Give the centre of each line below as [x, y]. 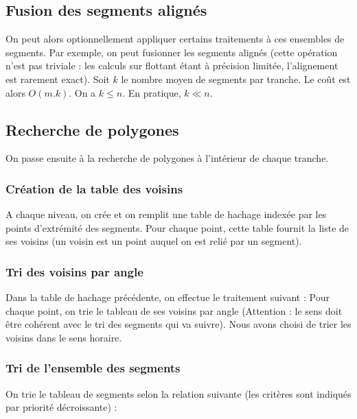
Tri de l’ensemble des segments [93, 368]
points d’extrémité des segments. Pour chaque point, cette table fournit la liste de [177, 227]
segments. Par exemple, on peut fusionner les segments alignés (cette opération [172, 52]
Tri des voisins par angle [74, 271]
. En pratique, [152, 92]
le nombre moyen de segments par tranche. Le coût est [236, 79]
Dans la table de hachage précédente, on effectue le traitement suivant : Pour [168, 297]
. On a [82, 92]
